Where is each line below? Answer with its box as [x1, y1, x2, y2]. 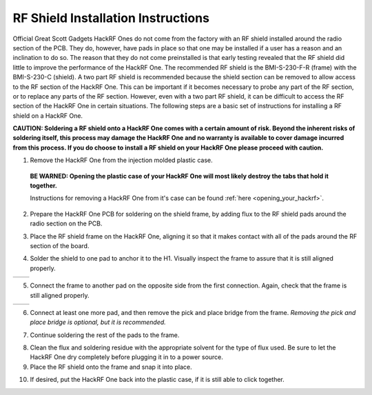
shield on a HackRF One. [12, 111, 83, 120]
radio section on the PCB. [30, 219, 103, 227]
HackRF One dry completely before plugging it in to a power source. [30, 353, 224, 361]
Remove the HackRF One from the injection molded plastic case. [30, 156, 213, 165]
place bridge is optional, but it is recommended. [30, 318, 167, 327]
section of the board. [30, 241, 90, 250]
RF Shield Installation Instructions [12, 10, 210, 26]
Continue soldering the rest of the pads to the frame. [30, 331, 180, 339]
